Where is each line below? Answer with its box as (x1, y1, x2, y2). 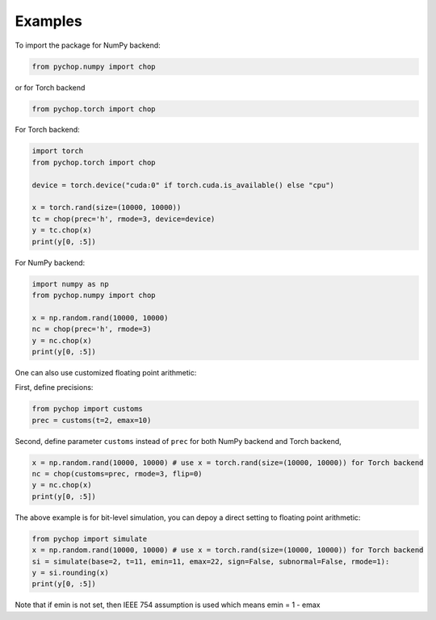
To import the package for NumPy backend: (15, 40, 161, 50)
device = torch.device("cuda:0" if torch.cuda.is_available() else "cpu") (31, 180, 335, 190)
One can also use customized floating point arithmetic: (15, 367, 197, 377)
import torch (31, 146, 84, 156)
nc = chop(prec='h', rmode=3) (31, 325, 152, 334)
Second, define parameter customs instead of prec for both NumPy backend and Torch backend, (15, 436, 342, 446)
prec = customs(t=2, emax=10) (31, 416, 152, 425)
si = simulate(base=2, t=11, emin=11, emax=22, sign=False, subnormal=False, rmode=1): (31, 557, 390, 566)
